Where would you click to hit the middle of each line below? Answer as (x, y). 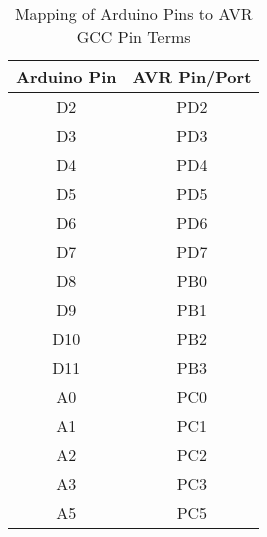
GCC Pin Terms (133, 36)
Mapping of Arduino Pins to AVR (133, 13)
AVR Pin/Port (192, 76)
